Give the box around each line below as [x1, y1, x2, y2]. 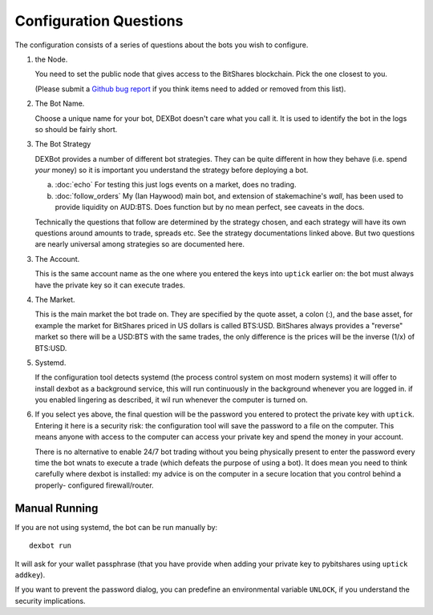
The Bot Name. [34, 98, 85, 108]
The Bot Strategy [34, 139, 91, 149]
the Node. [34, 54, 68, 64]
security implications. [14, 596, 86, 605]
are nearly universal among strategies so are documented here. [34, 239, 245, 249]
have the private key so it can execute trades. [34, 280, 186, 290]
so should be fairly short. [34, 124, 118, 134]
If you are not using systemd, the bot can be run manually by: [14, 522, 218, 532]
